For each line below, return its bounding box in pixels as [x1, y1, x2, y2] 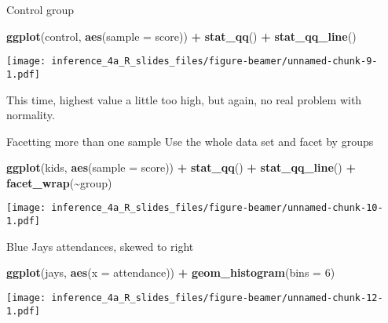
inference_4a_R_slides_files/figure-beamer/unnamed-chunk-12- [51, 292, 383, 303]
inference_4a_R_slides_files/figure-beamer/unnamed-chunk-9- [51, 56, 378, 67]
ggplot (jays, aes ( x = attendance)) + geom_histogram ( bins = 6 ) [6, 264, 335, 281]
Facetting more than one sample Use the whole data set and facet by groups [6, 132, 374, 149]
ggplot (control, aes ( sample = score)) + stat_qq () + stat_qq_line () [6, 27, 357, 44]
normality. [6, 107, 55, 123]
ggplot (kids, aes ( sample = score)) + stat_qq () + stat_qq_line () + [6, 159, 356, 176]
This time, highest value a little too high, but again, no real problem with [6, 91, 362, 107]
